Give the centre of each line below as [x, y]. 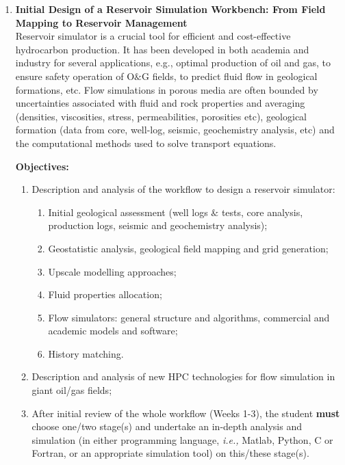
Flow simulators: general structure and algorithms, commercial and [189, 317]
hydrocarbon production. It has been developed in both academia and [162, 49]
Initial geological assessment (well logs [128, 212]
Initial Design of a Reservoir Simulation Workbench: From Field [170, 9]
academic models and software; [113, 331]
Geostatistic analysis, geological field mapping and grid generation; [188, 248]
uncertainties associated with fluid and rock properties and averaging [160, 103]
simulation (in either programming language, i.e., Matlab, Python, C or [182, 439]
